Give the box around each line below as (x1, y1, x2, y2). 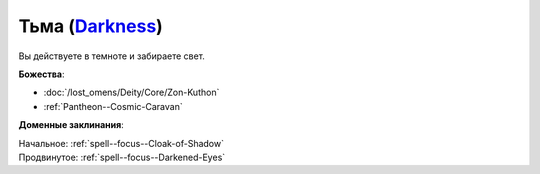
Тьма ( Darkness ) (18, 15, 164, 37)
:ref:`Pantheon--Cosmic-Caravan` (43, 100, 184, 112)
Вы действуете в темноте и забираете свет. (18, 50, 205, 62)
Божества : (18, 68, 65, 80)
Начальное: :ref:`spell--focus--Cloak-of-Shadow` (18, 137, 225, 149)
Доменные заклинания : (18, 119, 124, 131)
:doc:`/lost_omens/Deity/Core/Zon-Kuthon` (43, 86, 220, 99)
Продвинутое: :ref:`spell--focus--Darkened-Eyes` (18, 151, 226, 163)
